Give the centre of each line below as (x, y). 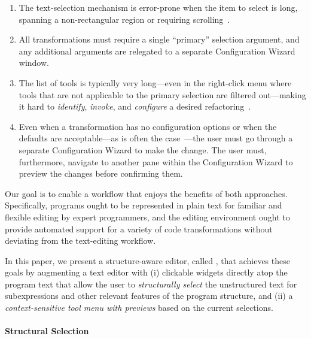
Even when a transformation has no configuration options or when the (148, 126)
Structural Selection (47, 331)
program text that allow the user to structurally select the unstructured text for (151, 284)
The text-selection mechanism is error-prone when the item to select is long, (158, 7)
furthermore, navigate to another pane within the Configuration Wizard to (156, 161)
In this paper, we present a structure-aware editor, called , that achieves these (147, 260)
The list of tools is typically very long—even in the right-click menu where (155, 82)
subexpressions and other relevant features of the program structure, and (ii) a (149, 296)
